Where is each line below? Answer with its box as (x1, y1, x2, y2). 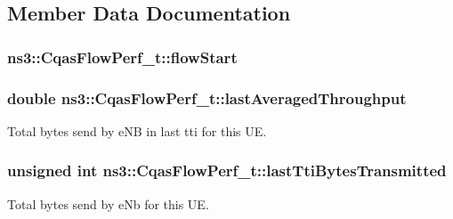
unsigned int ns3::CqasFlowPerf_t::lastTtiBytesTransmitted (7, 159, 447, 182)
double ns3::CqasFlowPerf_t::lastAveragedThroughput (7, 86, 407, 109)
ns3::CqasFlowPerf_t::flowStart (7, 45, 238, 68)
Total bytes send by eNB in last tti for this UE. (7, 121, 267, 140)
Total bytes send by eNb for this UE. (7, 194, 209, 213)
